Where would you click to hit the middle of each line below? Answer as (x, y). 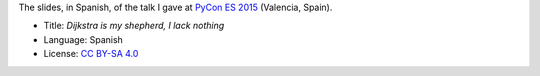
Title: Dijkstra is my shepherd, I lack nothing (134, 26)
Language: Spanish (83, 39)
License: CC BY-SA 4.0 (91, 54)
